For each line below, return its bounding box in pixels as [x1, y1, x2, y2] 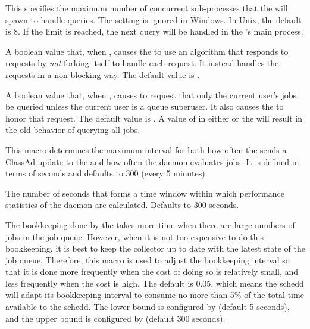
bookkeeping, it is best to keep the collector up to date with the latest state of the [5, 242, 305, 254]
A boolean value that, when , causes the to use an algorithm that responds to [5, 45, 289, 57]
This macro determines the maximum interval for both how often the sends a [5, 143, 287, 156]
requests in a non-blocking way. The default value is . [5, 68, 200, 80]
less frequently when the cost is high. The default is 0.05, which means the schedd [5, 277, 304, 289]
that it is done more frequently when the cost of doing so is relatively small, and [5, 265, 299, 278]
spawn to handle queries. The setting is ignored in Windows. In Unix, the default [5, 13, 302, 26]
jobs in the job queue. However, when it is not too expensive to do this [5, 230, 264, 243]
